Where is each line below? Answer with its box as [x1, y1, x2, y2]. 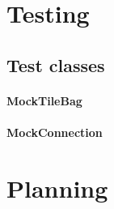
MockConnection [6, 123, 103, 140]
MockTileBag [6, 92, 82, 109]
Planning [6, 171, 108, 204]
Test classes [6, 52, 105, 77]
